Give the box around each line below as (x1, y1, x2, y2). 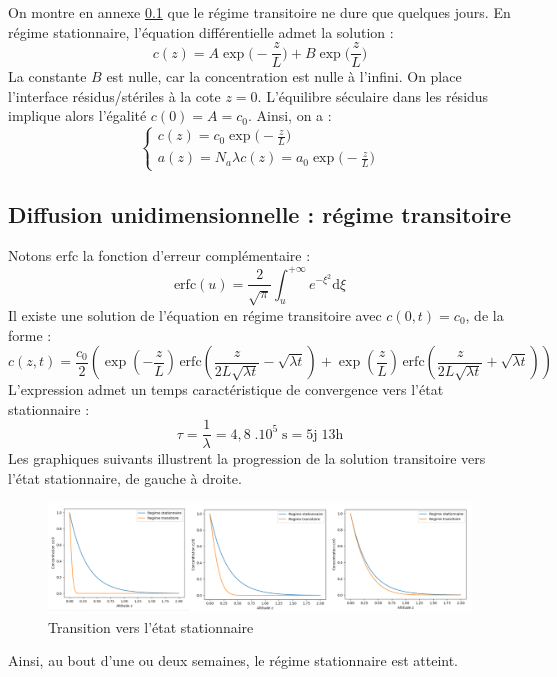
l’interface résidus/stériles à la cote (8, 85, 221, 106)
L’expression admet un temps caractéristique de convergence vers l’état (8, 379, 444, 400)
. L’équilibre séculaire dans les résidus (257, 85, 489, 106)
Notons (8, 245, 52, 266)
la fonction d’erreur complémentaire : (82, 245, 311, 266)
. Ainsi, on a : (247, 105, 332, 126)
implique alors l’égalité (8, 105, 147, 126)
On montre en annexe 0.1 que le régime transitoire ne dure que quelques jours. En (8, 2, 511, 22)
